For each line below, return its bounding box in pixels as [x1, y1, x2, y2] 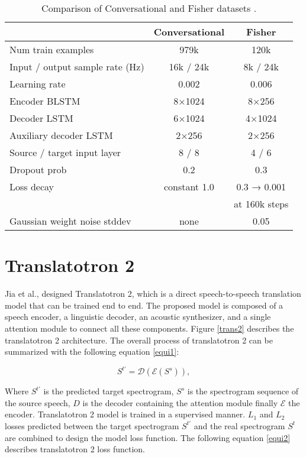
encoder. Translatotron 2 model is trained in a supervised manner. [5, 408, 246, 420]
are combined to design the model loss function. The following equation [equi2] [5, 431, 291, 443]
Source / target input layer [9, 145, 121, 159]
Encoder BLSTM [9, 94, 80, 108]
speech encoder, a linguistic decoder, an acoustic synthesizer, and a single [5, 310, 271, 323]
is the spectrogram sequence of [187, 385, 299, 397]
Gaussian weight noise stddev [9, 214, 131, 228]
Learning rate [9, 77, 66, 90]
